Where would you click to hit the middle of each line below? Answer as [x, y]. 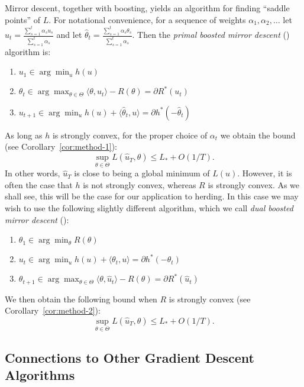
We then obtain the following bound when [81, 299]
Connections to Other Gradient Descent [130, 357]
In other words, [33, 173]
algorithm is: [28, 51]
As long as [24, 135]
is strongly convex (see [210, 299]
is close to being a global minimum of [142, 173]
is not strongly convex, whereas [140, 184]
